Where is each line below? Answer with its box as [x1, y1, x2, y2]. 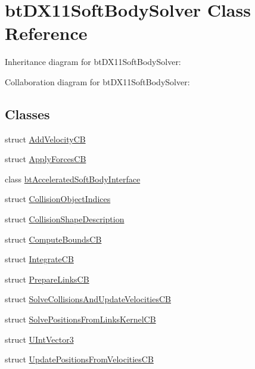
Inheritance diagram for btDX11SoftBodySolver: [5, 55, 181, 68]
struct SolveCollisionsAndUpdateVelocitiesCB [5, 293, 172, 305]
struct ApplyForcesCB [5, 153, 86, 165]
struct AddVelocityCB [5, 132, 86, 145]
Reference [5, 21, 88, 45]
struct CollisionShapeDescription [5, 213, 125, 225]
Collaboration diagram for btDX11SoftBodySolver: [5, 75, 190, 88]
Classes [5, 104, 50, 123]
